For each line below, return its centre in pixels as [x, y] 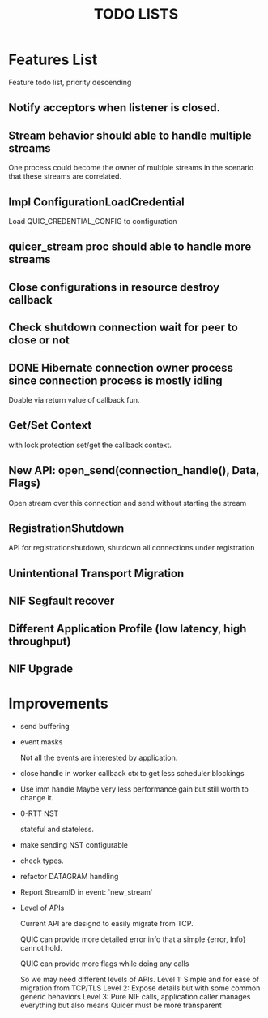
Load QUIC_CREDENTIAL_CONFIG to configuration [93, 221]
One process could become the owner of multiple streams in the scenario [131, 168]
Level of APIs [42, 908]
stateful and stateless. [57, 829]
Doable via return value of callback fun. [74, 399]
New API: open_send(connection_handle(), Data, [134, 470]
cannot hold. [41, 947]
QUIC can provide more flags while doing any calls [104, 964]
